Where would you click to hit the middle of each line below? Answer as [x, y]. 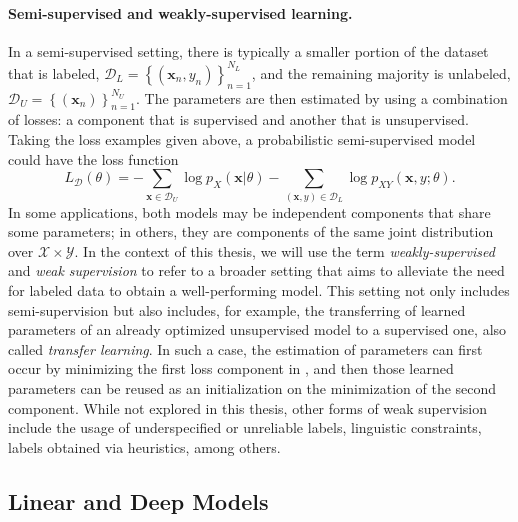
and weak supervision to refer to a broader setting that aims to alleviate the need [256, 270]
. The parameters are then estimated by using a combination [321, 97]
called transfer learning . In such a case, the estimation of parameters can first [245, 348]
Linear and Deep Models [138, 500]
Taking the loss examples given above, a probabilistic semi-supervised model [242, 139]
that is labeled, [54, 72]
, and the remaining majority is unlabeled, [381, 72]
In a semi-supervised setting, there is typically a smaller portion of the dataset [248, 50]
